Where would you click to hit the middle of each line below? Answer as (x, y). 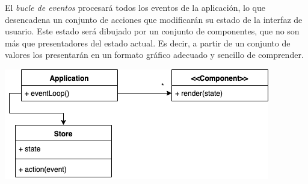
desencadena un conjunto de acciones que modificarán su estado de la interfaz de (154, 19)
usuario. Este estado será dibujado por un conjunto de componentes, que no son (152, 31)
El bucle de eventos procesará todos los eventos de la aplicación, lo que (135, 7)
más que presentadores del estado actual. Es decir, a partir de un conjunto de (148, 43)
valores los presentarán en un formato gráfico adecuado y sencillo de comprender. (154, 55)
